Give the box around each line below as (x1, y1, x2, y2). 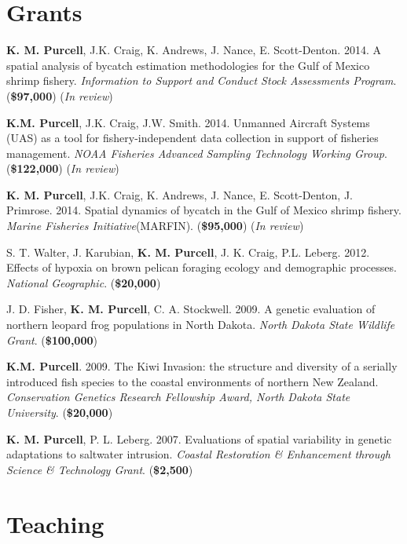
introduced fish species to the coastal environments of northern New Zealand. (6, 373, 379, 389)
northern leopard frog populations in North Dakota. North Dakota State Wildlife (6, 316, 395, 333)
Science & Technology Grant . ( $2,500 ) (6, 461, 193, 477)
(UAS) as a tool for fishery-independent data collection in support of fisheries (6, 130, 379, 146)
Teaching (6, 507, 104, 539)
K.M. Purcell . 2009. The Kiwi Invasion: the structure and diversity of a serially (6, 358, 398, 374)
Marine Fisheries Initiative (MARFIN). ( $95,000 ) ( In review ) (6, 217, 304, 234)
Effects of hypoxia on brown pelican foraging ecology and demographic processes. (6, 259, 397, 276)
